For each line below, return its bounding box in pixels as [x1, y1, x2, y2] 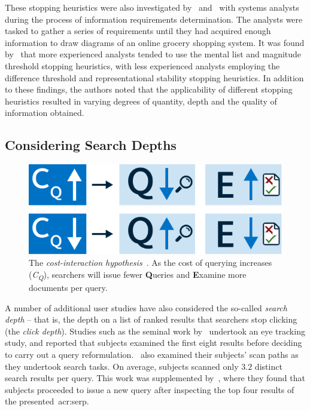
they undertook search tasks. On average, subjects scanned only [5, 360, 239, 372]
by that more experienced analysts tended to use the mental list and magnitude [5, 48, 302, 60]
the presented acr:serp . [5, 395, 89, 407]
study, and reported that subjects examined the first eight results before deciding [5, 336, 302, 349]
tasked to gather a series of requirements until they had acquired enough [5, 24, 271, 37]
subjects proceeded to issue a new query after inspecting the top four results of [5, 383, 294, 395]
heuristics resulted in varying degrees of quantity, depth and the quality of [5, 94, 277, 107]
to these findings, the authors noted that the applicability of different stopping [5, 83, 293, 96]
